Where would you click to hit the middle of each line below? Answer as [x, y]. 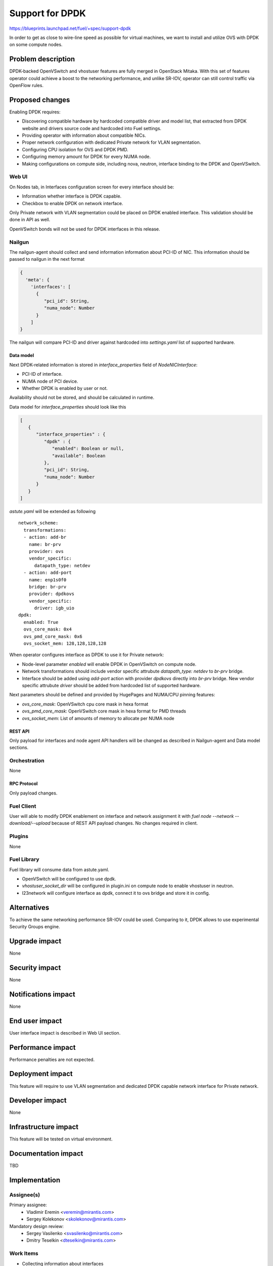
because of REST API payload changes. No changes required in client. [125, 823]
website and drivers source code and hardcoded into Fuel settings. [92, 128]
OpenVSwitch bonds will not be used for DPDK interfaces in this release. [85, 229]
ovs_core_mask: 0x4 [48, 629]
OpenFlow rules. [27, 86]
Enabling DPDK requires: [35, 112]
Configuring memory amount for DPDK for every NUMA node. [86, 156]
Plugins [19, 837]
